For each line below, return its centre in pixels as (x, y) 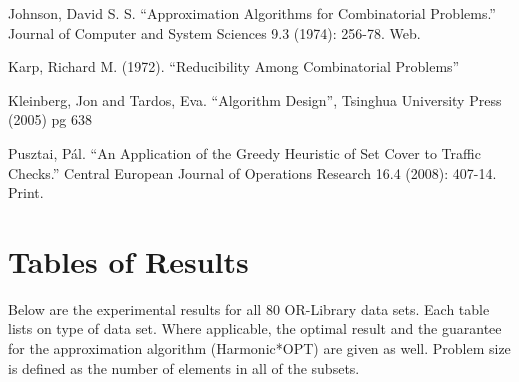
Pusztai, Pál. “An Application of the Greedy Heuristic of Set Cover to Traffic (244, 152)
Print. (26, 192)
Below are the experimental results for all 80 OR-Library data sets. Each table (249, 308)
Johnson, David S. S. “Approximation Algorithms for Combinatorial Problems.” (252, 13)
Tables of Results (128, 260)
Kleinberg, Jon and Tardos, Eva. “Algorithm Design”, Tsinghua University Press (255, 99)
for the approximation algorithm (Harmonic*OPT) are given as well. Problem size (259, 348)
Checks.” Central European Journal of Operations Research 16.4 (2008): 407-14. (252, 172)
